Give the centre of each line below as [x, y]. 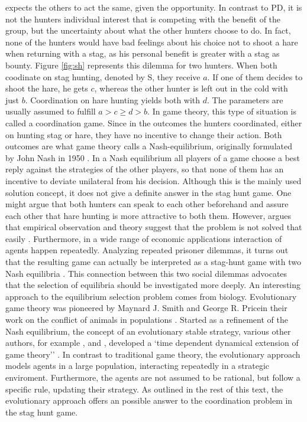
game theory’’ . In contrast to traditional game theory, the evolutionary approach [153, 354]
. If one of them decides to [255, 76]
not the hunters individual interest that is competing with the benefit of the [143, 19]
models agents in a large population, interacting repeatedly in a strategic [138, 366]
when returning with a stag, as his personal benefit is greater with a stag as [143, 53]
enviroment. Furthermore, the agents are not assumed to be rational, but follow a [153, 377]
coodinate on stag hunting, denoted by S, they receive [103, 76]
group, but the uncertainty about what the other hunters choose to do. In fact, [148, 30]
